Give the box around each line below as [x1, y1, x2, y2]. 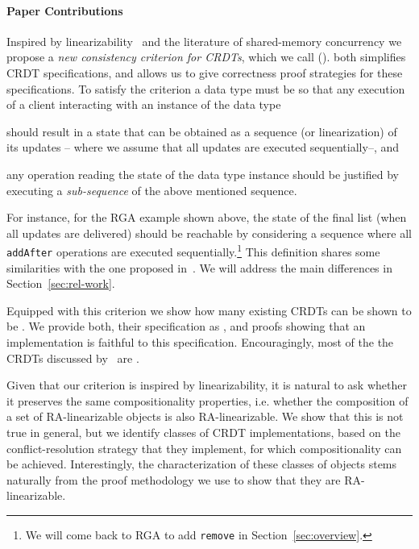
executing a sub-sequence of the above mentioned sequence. [6, 181, 297, 198]
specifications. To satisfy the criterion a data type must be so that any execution [6, 80, 405, 97]
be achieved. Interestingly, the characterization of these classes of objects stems [6, 455, 397, 472]
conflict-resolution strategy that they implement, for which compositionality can [6, 439, 402, 456]
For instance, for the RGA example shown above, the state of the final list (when [6, 209, 407, 226]
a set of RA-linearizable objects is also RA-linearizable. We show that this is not [6, 408, 404, 425]
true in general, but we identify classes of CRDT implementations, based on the [6, 423, 400, 440]
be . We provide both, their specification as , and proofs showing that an [6, 318, 366, 335]
